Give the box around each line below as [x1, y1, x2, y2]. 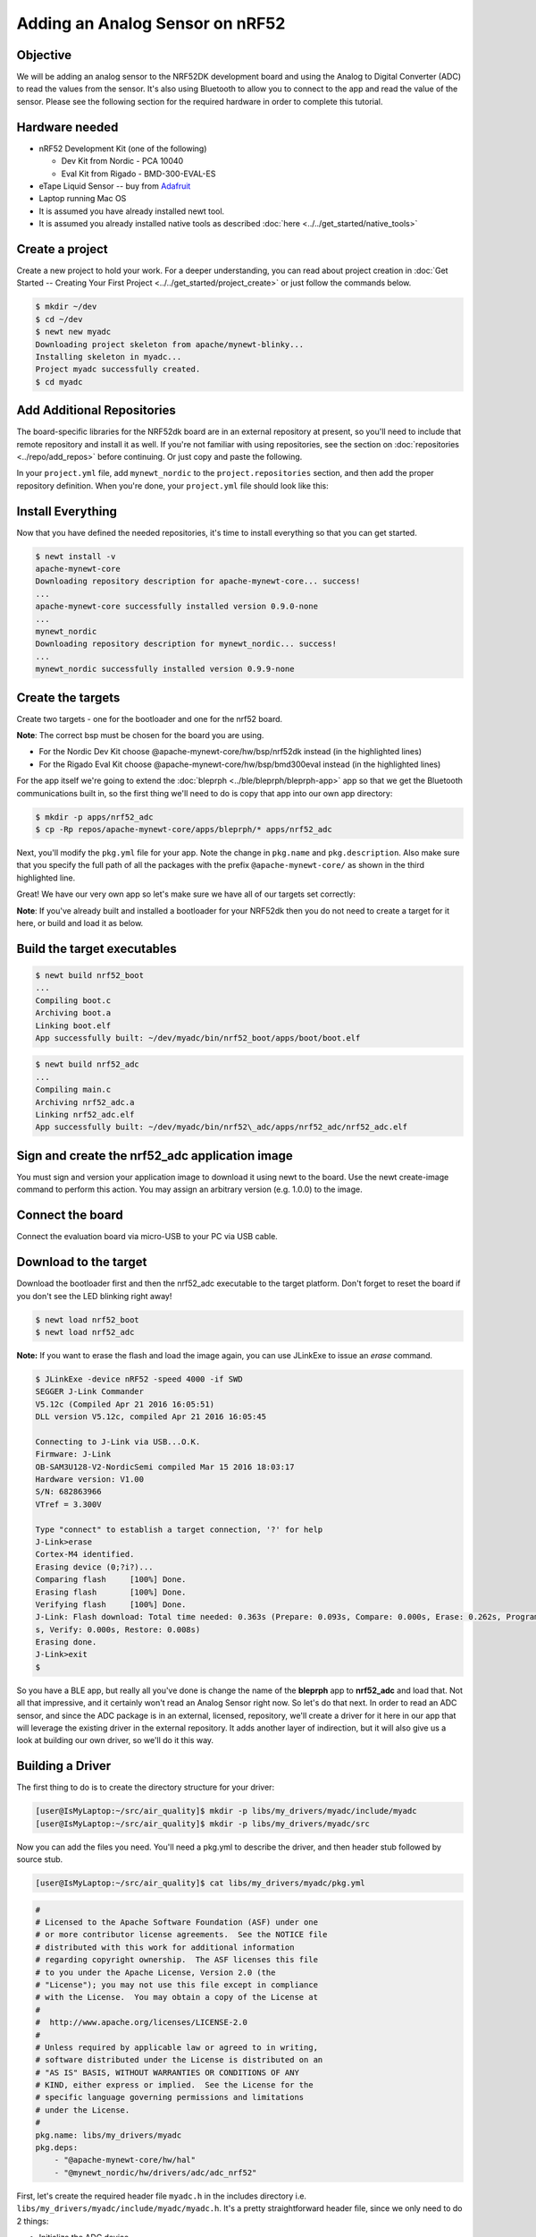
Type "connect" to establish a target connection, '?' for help [35, 1524, 323, 1535]
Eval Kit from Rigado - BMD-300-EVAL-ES [61, 168, 216, 179]
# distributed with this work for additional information [35, 1942, 295, 1952]
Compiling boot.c [35, 995, 112, 1006]
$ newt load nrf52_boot [35, 1314, 140, 1324]
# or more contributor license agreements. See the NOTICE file [35, 1929, 328, 1940]
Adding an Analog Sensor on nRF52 [16, 13, 286, 33]
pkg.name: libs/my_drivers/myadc [35, 2130, 182, 2140]
